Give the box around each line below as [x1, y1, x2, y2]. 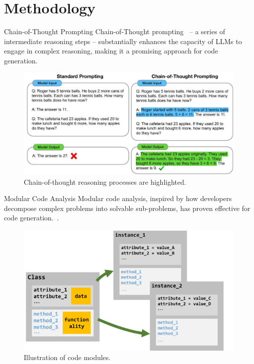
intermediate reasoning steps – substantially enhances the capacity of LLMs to [4, 36, 242, 46]
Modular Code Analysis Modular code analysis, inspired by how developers [4, 193, 232, 204]
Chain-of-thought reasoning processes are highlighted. [24, 176, 186, 187]
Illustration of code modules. [24, 352, 111, 363]
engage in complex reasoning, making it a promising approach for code [4, 46, 218, 56]
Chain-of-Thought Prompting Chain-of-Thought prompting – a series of [4, 26, 225, 37]
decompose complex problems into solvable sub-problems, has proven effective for [4, 203, 251, 213]
